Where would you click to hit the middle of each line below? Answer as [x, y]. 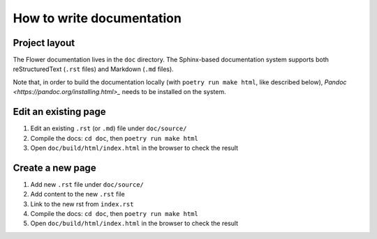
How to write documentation [97, 18]
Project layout [44, 43]
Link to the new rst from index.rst [82, 204]
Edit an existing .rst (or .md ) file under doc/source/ [109, 128]
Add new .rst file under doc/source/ [87, 184]
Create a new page [55, 168]
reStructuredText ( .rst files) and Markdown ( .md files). [93, 69]
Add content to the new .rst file [77, 194]
